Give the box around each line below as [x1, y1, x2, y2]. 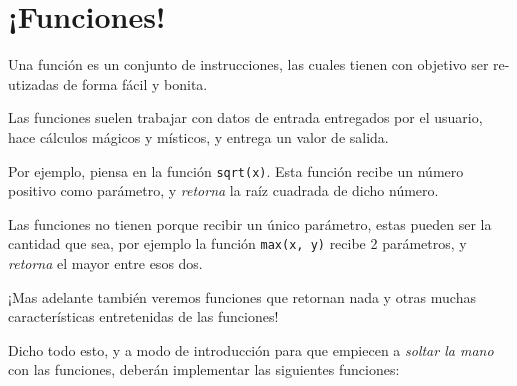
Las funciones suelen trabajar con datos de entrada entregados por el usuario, [8, 107, 483, 128]
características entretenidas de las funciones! [8, 306, 279, 327]
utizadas [8, 73, 59, 94]
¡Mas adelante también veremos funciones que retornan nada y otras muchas [8, 286, 476, 307]
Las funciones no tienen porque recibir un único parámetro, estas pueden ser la [8, 213, 492, 234]
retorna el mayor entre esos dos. [8, 253, 203, 273]
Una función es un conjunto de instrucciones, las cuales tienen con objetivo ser [8, 54, 489, 75]
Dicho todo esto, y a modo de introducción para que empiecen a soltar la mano [8, 339, 494, 360]
